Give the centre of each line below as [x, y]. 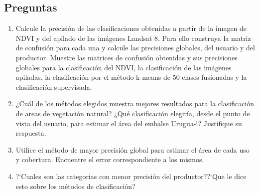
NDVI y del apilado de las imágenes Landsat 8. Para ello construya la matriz [133, 38]
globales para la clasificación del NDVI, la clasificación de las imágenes [124, 67]
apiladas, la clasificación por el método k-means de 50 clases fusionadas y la [131, 77]
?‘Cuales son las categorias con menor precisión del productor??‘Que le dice [131, 176]
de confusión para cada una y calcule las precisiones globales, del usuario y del [135, 48]
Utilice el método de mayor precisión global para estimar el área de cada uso [132, 149]
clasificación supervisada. [54, 87]
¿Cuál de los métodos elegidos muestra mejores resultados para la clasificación [135, 103]
